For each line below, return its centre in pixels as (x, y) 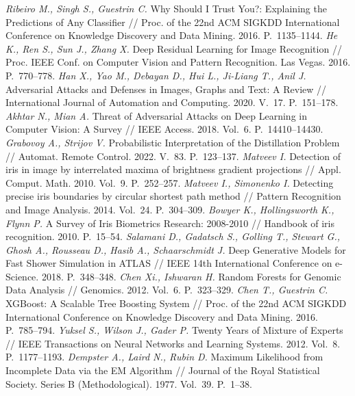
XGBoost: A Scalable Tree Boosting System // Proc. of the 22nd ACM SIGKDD (176, 303)
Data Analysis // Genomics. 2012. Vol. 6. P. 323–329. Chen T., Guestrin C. (167, 290)
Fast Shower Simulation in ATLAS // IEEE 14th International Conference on (169, 263)
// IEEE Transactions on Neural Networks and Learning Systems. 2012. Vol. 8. (173, 343)
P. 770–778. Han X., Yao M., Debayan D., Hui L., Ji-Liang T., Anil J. (156, 75)
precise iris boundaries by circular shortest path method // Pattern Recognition (173, 196)
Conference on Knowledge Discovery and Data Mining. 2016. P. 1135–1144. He (172, 35)
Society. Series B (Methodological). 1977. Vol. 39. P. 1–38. (129, 383)
